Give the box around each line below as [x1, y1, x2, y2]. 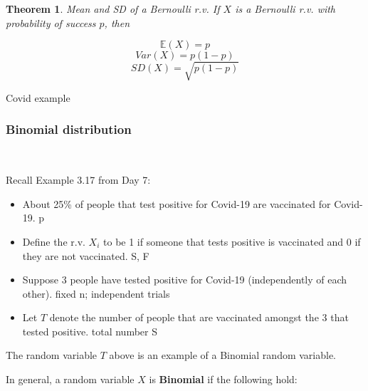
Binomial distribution [6, 120, 132, 138]
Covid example [6, 90, 70, 105]
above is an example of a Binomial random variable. [109, 348, 337, 363]
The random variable [6, 348, 98, 363]
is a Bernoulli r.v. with [235, 1, 336, 16]
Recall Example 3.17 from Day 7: [6, 172, 151, 187]
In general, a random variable [6, 372, 135, 387]
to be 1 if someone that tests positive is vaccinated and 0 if [103, 234, 361, 249]
